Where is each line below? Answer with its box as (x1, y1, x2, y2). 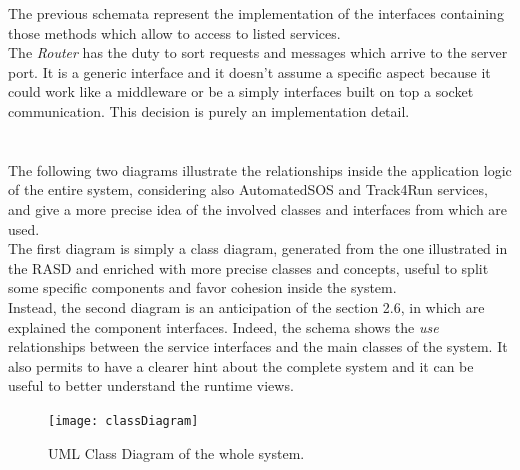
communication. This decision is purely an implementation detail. (8, 100, 410, 121)
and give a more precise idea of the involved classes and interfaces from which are (8, 198, 508, 219)
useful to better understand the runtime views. (8, 375, 294, 396)
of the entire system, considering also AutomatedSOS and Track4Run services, (8, 179, 488, 200)
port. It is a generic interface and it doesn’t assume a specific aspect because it (8, 61, 491, 82)
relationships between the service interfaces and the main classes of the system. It (8, 336, 508, 357)
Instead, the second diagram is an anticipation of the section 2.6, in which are (8, 296, 485, 317)
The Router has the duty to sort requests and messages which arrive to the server (8, 42, 508, 63)
